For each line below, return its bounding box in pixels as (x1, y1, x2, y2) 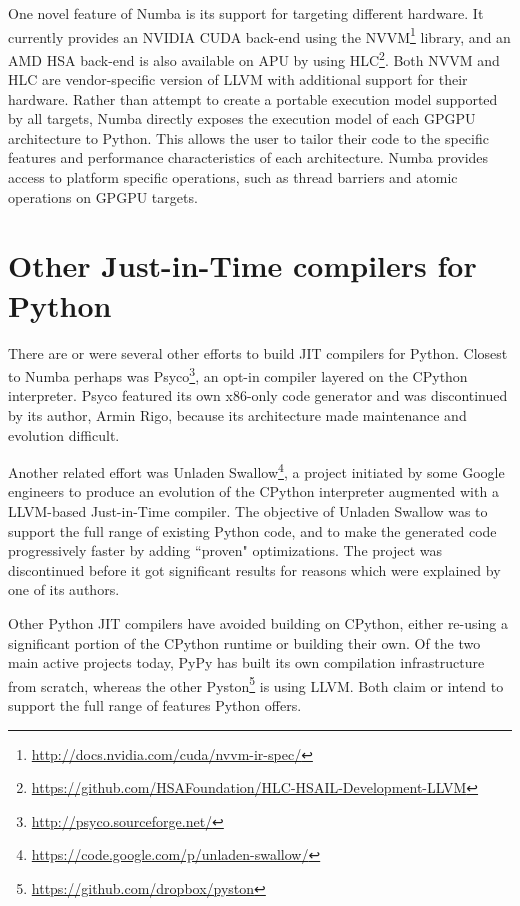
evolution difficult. (8, 424, 120, 445)
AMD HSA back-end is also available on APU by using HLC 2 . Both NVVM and (8, 46, 500, 70)
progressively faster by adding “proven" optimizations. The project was (8, 540, 442, 561)
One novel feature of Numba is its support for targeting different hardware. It (8, 3, 484, 23)
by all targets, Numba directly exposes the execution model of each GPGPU (8, 108, 476, 129)
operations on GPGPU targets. (8, 186, 198, 207)
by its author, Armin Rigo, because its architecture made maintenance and (8, 405, 467, 425)
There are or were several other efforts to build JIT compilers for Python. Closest (8, 342, 508, 363)
